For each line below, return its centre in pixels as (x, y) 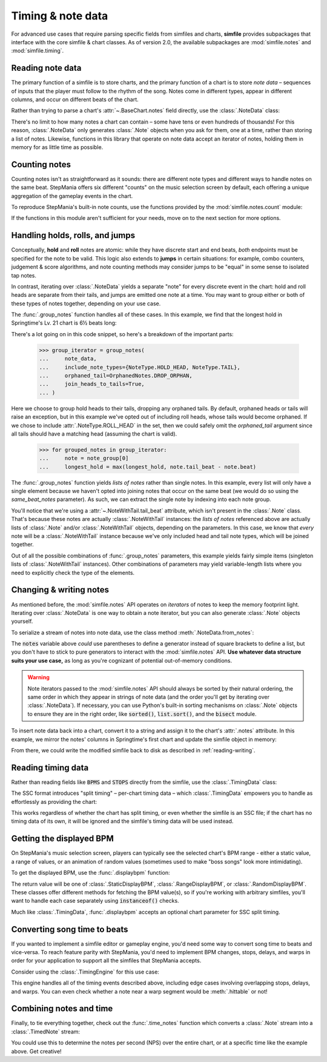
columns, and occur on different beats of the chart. (75, 99)
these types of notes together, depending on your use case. (86, 304)
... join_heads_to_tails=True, (92, 384)
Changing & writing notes (60, 590)
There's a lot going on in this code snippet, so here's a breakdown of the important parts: (122, 334)
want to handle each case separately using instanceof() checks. (95, 901)
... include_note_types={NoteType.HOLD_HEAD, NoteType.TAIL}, (140, 367)
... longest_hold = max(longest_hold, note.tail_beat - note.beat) (148, 467)
